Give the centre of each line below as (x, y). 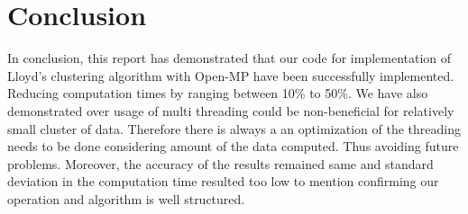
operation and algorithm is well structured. (126, 198)
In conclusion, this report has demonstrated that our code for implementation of (229, 58)
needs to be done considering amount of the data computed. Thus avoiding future (233, 146)
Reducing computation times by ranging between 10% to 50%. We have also (218, 93)
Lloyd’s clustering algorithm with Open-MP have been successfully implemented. (231, 75)
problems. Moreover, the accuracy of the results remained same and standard (220, 163)
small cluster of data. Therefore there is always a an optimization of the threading (234, 128)
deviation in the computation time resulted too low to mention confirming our (223, 181)
